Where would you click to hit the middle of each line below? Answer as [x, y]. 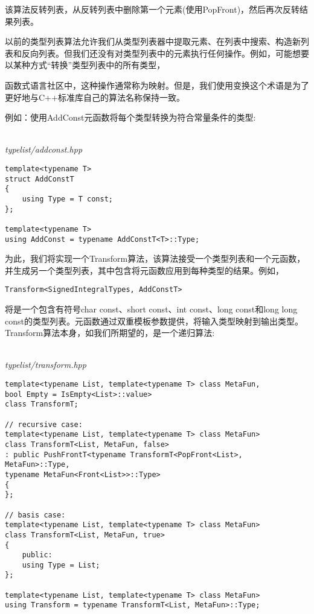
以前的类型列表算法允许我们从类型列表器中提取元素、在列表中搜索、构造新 [153, 41]
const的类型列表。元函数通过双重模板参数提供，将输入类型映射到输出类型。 [154, 321]
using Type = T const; [67, 199]
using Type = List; [61, 565]
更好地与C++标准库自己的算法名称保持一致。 [95, 97]
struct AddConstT [40, 179]
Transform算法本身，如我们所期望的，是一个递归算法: [110, 333]
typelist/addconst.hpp [44, 149]
